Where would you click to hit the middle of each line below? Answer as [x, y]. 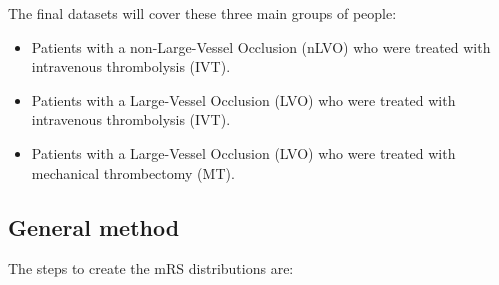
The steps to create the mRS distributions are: [151, 268]
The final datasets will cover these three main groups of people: [202, 13]
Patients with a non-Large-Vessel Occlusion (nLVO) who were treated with [261, 46]
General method [94, 226]
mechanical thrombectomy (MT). [133, 172]
